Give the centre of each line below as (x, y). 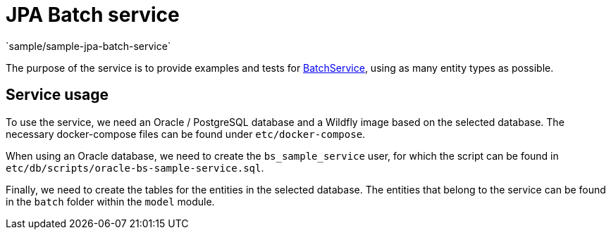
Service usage (57, 95)
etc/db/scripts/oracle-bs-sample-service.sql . (135, 167)
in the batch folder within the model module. (110, 201)
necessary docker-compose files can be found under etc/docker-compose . (186, 134)
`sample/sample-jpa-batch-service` (88, 46)
